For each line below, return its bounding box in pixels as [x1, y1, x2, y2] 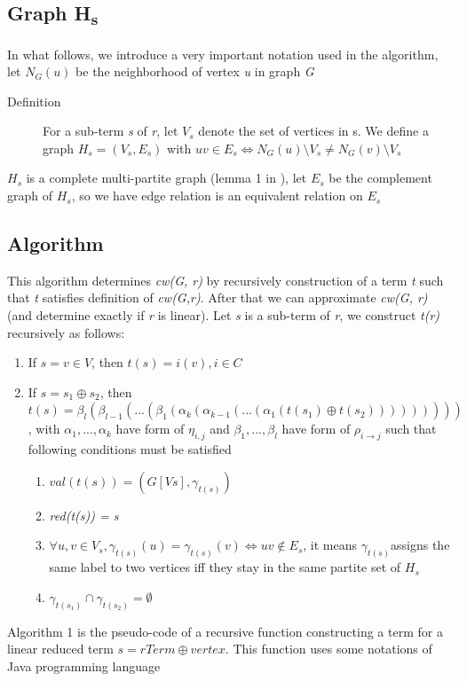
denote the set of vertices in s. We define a [198, 121, 429, 140]
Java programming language [7, 656, 161, 675]
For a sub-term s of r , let [43, 121, 178, 140]
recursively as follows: [7, 323, 125, 341]
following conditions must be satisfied [28, 440, 232, 458]
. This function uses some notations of [225, 639, 432, 658]
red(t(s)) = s [49, 505, 119, 524]
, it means [303, 536, 358, 554]
